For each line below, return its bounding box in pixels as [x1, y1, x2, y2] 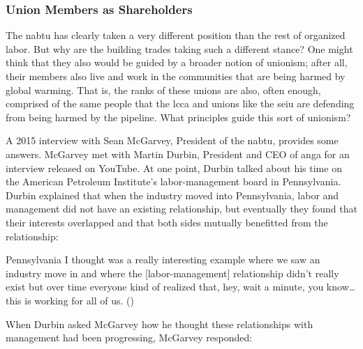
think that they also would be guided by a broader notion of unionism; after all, [6, 55, 348, 70]
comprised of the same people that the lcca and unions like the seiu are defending [6, 96, 355, 111]
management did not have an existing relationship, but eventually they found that [6, 201, 357, 216]
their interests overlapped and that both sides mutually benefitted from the [6, 215, 328, 229]
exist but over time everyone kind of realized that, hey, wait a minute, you [6, 279, 324, 294]
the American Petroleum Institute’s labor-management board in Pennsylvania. [6, 174, 341, 189]
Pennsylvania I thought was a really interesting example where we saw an [6, 252, 320, 267]
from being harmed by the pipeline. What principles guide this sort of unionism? [6, 109, 351, 124]
